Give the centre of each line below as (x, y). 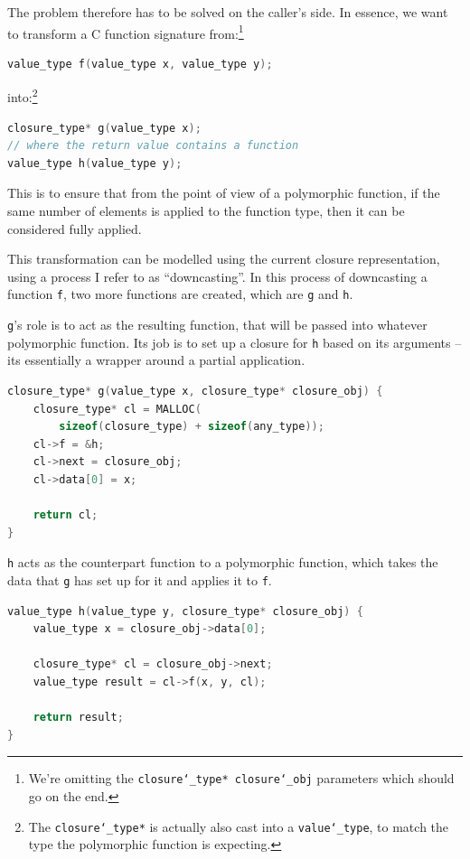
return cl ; (66, 515)
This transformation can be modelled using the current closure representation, (224, 259)
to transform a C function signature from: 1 (126, 32)
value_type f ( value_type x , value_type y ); (140, 64)
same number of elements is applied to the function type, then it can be (206, 211)
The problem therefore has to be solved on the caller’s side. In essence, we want (228, 12)
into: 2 (23, 96)
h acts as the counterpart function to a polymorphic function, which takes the (223, 562)
